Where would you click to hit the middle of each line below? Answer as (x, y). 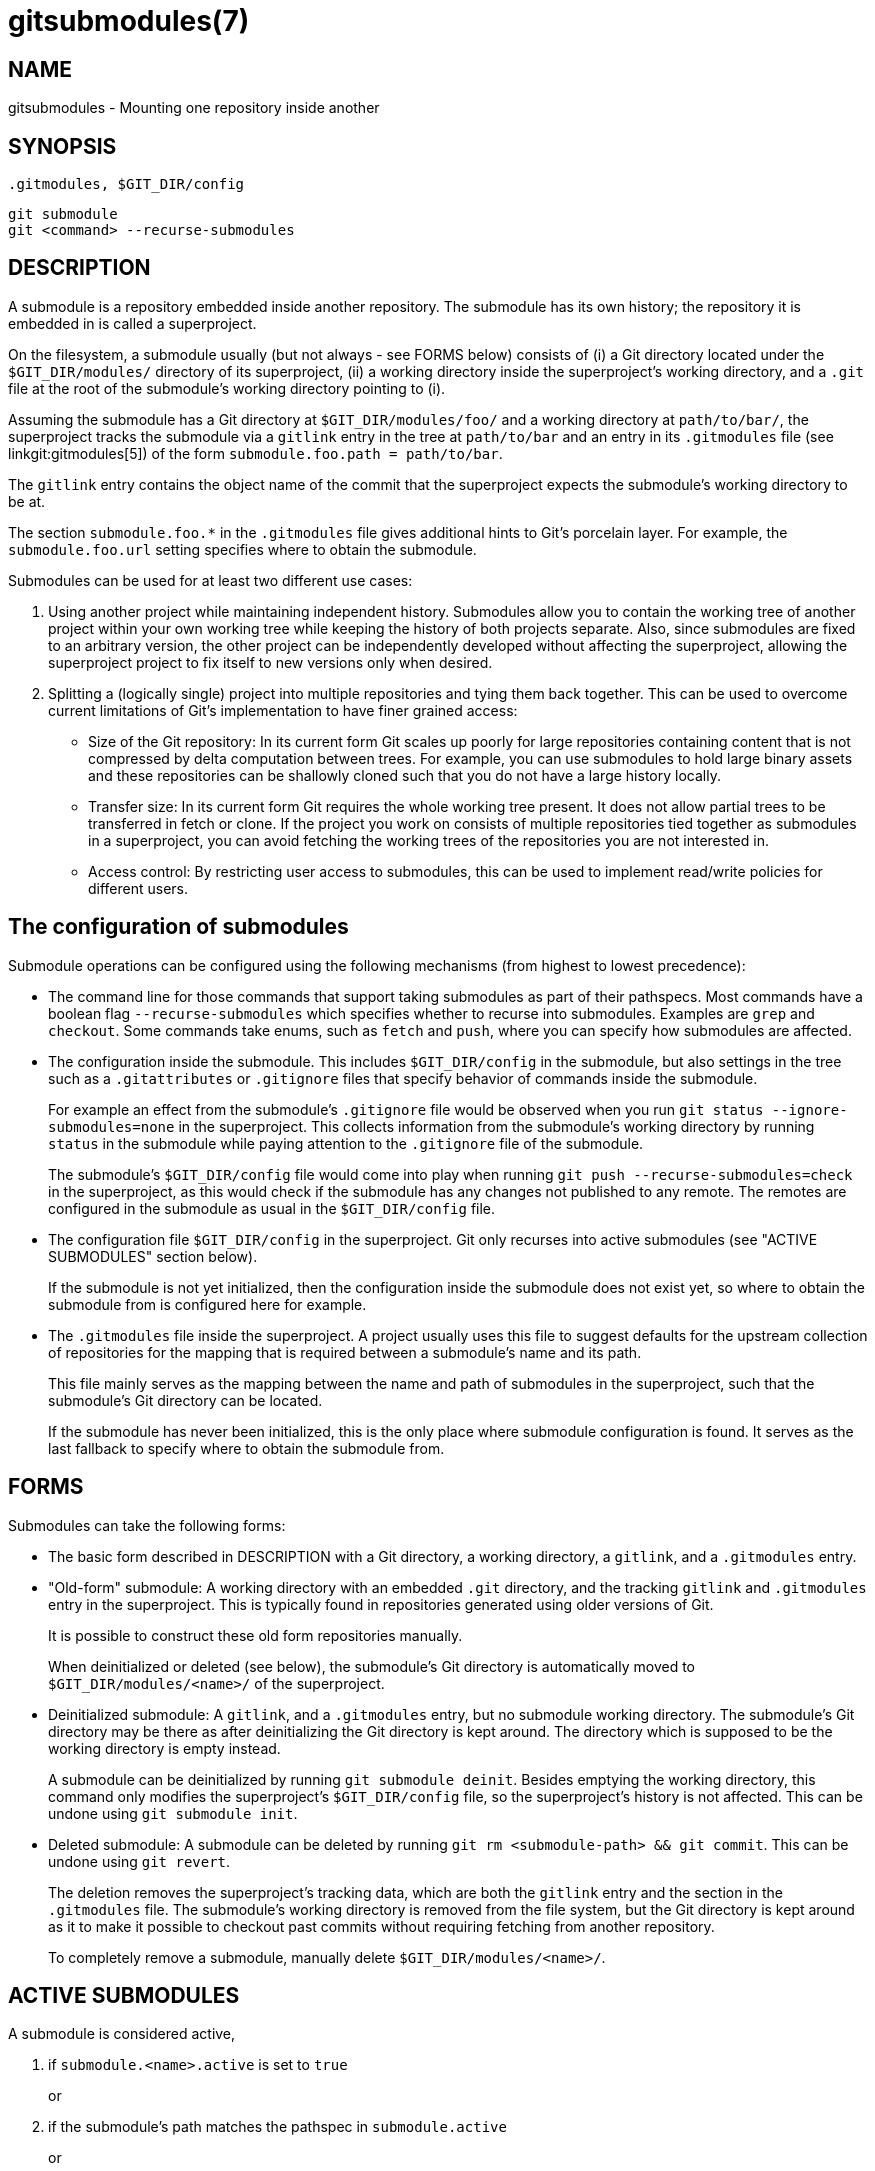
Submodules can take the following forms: (147, 1525)
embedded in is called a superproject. (132, 323)
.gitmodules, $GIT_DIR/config (126, 184)
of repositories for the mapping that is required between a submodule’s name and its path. (345, 1352)
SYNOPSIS (62, 146)
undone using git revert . (139, 1861)
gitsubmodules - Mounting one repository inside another (194, 108)
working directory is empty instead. (164, 1748)
